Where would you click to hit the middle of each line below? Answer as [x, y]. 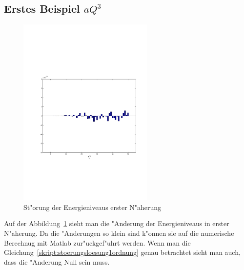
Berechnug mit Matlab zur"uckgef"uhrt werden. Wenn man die [97, 242]
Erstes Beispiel [42, 9]
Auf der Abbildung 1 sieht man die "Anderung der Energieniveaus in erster [117, 223]
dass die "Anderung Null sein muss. [57, 261]
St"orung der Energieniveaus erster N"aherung [92, 207]
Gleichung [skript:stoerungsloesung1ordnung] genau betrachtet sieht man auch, [122, 252]
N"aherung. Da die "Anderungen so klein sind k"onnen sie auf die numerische [119, 233]
